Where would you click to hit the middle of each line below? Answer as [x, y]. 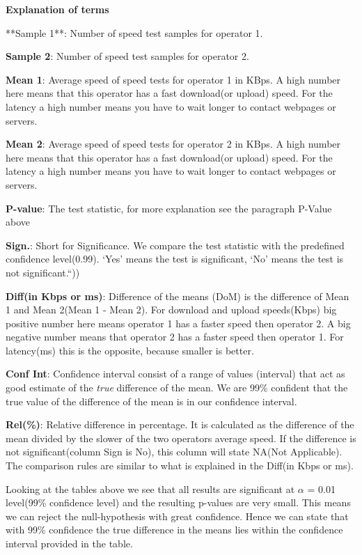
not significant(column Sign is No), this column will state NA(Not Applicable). [174, 452]
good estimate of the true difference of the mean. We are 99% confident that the [177, 388]
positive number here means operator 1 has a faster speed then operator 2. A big [178, 323]
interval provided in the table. [69, 543]
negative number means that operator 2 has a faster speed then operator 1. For [175, 337]
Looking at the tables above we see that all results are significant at [150, 488]
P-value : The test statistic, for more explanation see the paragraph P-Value [169, 208]
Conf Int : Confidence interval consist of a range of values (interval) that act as [175, 374]
